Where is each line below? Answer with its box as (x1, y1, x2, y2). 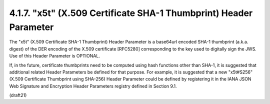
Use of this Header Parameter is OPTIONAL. (9, 53, 100, 59)
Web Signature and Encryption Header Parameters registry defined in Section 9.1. (9, 83, 177, 89)
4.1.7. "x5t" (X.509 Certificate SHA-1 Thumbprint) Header (9, 7, 253, 18)
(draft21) (9, 92, 27, 98)
